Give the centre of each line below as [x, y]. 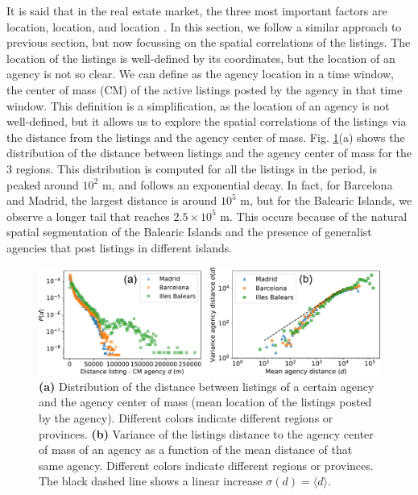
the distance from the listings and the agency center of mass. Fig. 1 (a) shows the [206, 137]
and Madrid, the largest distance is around [112, 200]
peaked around [43, 184]
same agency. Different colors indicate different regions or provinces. [206, 465]
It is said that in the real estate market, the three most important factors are [197, 10]
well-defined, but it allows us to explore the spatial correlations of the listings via [207, 121]
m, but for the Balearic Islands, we [326, 200]
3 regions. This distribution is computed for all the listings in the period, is [192, 168]
